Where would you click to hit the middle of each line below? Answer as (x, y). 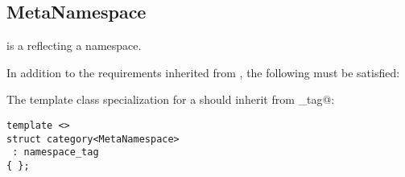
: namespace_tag (56, 152)
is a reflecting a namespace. (74, 45)
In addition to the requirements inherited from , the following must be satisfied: (203, 72)
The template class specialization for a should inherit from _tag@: (171, 99)
